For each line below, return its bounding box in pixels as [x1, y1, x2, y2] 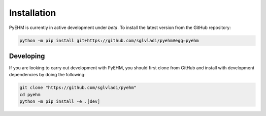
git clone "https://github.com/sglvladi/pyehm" [19, 85, 136, 90]
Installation [9, 7, 56, 18]
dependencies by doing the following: [9, 72, 86, 78]
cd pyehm [19, 91, 41, 97]
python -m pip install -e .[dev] [19, 99, 100, 104]
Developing [9, 52, 45, 60]
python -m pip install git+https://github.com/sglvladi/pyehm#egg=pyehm [19, 37, 199, 43]
